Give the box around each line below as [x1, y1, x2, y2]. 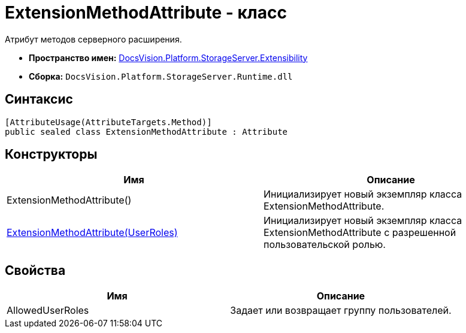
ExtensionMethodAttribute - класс [5, 2, 287, 23]
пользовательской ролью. [264, 238, 386, 251]
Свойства [5, 262, 66, 278]
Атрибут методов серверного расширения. [5, 34, 182, 44]
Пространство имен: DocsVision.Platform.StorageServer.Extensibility [29, 52, 308, 63]
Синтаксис [5, 92, 73, 107]
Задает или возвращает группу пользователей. [230, 304, 452, 317]
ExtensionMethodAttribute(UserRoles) [7, 226, 178, 239]
